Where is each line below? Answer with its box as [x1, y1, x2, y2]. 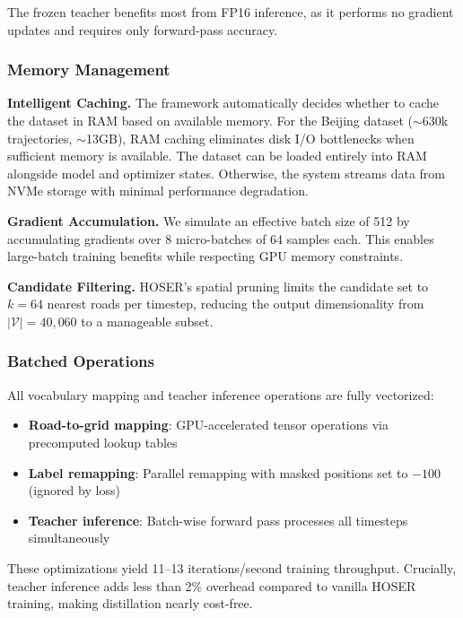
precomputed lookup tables [28, 432, 178, 451]
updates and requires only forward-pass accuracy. [7, 20, 278, 39]
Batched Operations [7, 350, 154, 372]
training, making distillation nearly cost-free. [7, 594, 253, 613]
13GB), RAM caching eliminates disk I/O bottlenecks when [85, 128, 415, 147]
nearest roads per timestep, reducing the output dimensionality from [47, 294, 424, 313]
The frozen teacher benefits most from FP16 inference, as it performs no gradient [7, 3, 454, 21]
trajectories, [7, 128, 73, 147]
